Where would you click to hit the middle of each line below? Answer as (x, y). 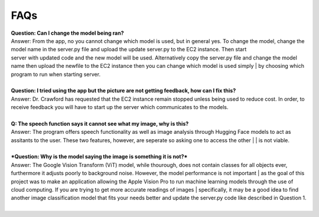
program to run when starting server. (56, 74)
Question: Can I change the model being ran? (67, 33)
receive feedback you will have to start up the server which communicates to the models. (120, 107)
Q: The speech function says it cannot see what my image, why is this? (100, 123)
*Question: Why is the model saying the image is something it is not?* (99, 157)
